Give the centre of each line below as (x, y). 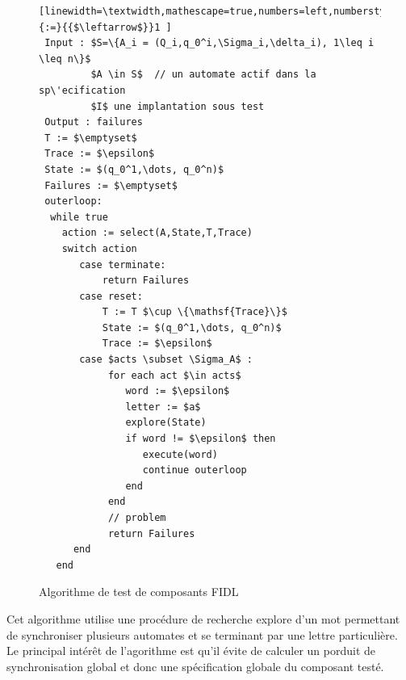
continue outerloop (195, 470)
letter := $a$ (163, 407)
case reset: (111, 296)
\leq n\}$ (65, 59)
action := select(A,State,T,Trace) (157, 233)
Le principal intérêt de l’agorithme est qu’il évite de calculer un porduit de (191, 651)
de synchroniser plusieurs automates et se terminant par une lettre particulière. (202, 634)
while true (79, 217)
